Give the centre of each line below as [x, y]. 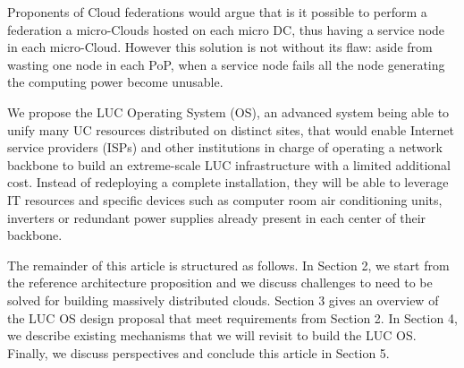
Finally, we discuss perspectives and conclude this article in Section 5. [198, 352]
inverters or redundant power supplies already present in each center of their [217, 217]
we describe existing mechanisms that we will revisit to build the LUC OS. [212, 335]
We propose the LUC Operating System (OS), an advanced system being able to [228, 111]
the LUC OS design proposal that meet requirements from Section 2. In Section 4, [232, 317]
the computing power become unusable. [115, 82]
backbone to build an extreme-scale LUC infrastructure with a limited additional [229, 164]
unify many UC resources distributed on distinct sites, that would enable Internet [231, 129]
